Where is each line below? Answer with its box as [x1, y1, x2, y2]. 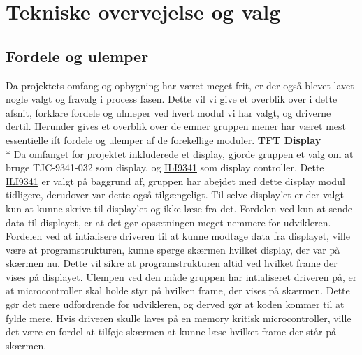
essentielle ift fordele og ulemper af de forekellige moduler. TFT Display [6, 132, 321, 147]
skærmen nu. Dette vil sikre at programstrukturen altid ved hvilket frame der [6, 256, 338, 270]
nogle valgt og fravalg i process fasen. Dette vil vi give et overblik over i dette [6, 92, 338, 106]
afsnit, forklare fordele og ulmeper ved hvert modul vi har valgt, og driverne [6, 105, 331, 119]
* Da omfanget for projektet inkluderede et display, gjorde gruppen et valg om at [6, 146, 354, 161]
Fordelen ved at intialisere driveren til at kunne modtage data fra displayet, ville [6, 229, 350, 243]
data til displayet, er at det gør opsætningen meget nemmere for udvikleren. [6, 215, 331, 229]
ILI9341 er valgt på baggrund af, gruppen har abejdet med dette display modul [6, 173, 345, 188]
